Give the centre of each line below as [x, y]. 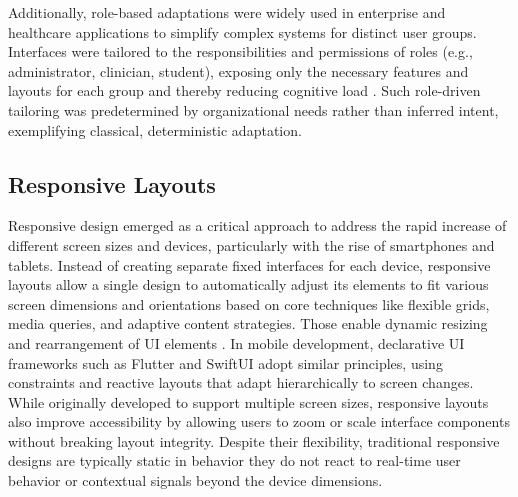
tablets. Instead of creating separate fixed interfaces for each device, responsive [249, 264]
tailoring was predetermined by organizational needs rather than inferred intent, [253, 109]
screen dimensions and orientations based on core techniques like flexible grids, [249, 303]
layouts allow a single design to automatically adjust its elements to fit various [248, 284]
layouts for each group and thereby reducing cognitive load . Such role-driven [244, 90]
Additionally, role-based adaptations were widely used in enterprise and [227, 12]
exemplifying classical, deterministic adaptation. [155, 129]
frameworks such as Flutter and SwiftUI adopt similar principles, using [225, 362]
